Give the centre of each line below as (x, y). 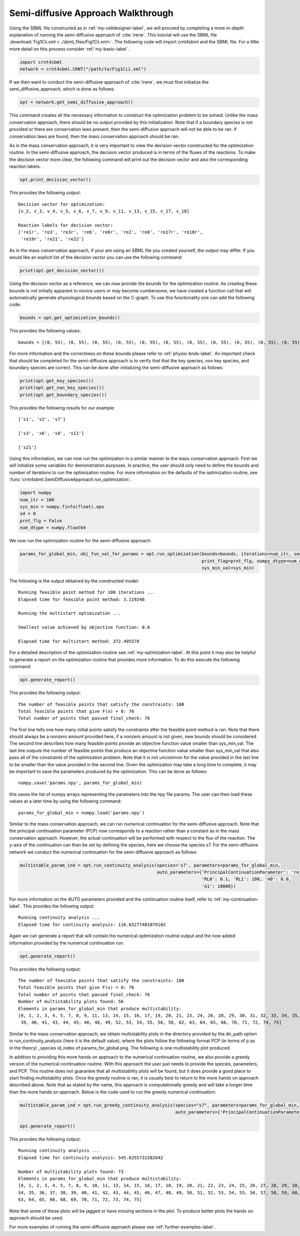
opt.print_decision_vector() (55, 180)
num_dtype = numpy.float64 (53, 528)
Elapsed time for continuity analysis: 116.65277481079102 (92, 924)
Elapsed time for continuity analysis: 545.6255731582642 (91, 1158)
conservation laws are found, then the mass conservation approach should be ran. (94, 136)
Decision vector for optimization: (62, 204)
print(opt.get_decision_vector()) (62, 271)
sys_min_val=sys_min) (228, 568)
